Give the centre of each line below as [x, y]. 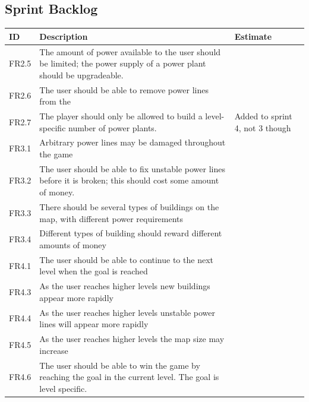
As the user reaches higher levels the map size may [132, 339]
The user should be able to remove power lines [124, 89]
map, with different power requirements [111, 218]
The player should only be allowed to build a [121, 116]
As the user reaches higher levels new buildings [125, 286]
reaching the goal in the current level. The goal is [129, 377]
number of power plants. [113, 127]
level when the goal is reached [94, 271]
